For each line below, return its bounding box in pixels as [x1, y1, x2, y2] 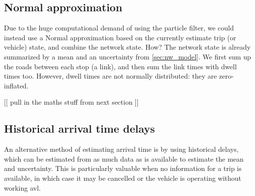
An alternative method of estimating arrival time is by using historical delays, [4, 144, 239, 154]
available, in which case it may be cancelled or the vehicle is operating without [4, 172, 242, 183]
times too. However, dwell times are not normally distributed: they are [4, 71, 217, 81]
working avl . [4, 182, 41, 193]
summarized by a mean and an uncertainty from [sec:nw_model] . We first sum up [4, 51, 251, 61]
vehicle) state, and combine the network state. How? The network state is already [4, 42, 251, 52]
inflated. [4, 80, 29, 90]
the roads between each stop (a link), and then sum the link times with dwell [4, 61, 237, 71]
